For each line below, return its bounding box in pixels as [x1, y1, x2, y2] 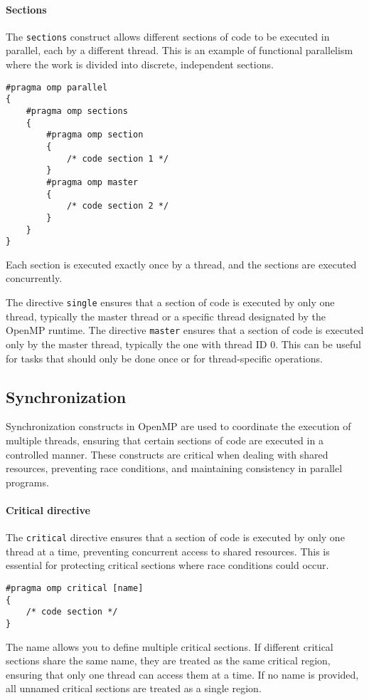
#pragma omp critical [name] [6, 583, 144, 593]
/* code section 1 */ [66, 153, 169, 164]
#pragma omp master [46, 177, 139, 187]
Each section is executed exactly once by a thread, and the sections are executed [6, 256, 357, 271]
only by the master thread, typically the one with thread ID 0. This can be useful [6, 336, 361, 351]
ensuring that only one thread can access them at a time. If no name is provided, [6, 667, 359, 681]
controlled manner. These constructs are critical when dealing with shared [6, 446, 328, 461]
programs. [6, 474, 49, 489]
